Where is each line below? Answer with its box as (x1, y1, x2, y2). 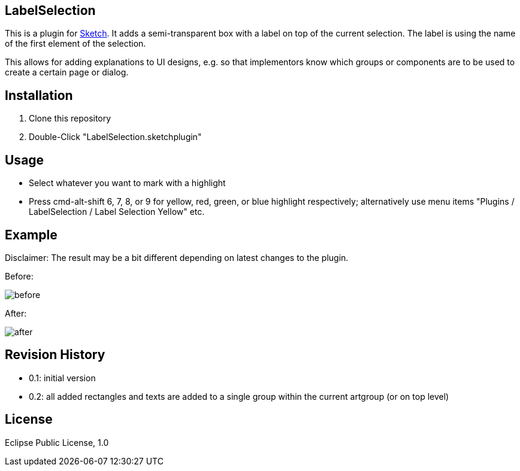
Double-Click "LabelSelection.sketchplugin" (29, 132, 202, 142)
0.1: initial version (29, 372, 96, 383)
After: (5, 308, 27, 318)
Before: (5, 271, 34, 281)
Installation (5, 87, 73, 103)
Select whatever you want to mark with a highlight (29, 178, 226, 189)
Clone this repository (29, 113, 111, 124)
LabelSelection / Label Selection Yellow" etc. (29, 206, 205, 217)
